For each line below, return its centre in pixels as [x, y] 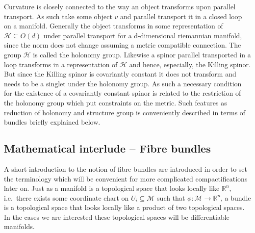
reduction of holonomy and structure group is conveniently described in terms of [125, 112]
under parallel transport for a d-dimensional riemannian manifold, [143, 35]
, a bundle [236, 197]
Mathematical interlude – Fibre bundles [107, 148]
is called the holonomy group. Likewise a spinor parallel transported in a [142, 54]
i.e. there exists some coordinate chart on [66, 197]
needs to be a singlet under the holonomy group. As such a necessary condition [123, 83]
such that [171, 197]
